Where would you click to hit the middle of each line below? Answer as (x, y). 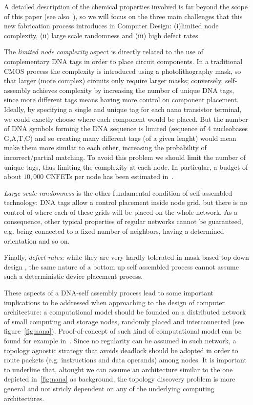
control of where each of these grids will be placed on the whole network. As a (121, 212)
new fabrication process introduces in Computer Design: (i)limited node (111, 26)
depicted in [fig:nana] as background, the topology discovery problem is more (120, 379)
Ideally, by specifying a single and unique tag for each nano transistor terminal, (123, 109)
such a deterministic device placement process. (74, 276)
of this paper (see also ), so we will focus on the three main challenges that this (123, 16)
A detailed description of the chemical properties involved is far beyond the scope (126, 6)
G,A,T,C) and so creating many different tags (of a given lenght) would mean (120, 138)
